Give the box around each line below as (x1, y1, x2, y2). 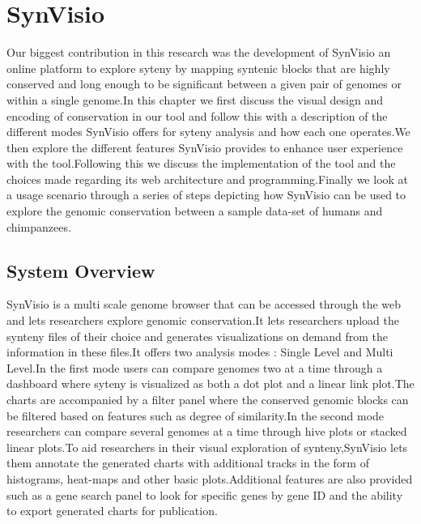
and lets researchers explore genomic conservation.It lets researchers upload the (6, 312, 399, 329)
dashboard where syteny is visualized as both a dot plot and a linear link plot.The (6, 375, 415, 392)
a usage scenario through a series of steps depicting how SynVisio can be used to (6, 186, 406, 203)
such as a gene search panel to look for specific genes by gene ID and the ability (6, 486, 403, 503)
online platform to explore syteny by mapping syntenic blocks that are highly (6, 59, 390, 76)
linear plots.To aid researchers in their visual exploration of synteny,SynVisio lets (6, 438, 408, 455)
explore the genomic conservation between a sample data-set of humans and (6, 202, 383, 219)
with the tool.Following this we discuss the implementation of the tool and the (6, 155, 396, 172)
